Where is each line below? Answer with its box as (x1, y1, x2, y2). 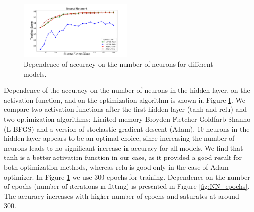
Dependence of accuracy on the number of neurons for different (24, 59, 213, 69)
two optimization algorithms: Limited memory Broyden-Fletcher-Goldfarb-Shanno (4, 114, 251, 124)
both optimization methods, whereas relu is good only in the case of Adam (4, 162, 229, 172)
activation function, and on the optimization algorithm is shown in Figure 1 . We (4, 94, 246, 105)
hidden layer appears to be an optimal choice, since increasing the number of (4, 133, 235, 143)
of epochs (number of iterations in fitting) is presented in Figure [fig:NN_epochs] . (4, 181, 250, 191)
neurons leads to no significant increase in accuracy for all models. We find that (4, 142, 243, 153)
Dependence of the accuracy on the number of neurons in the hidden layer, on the (4, 85, 250, 95)
